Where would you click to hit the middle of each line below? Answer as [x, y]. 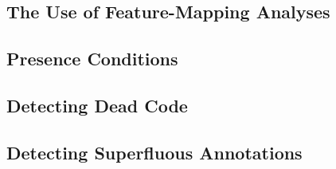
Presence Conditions [92, 59]
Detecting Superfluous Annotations [154, 152]
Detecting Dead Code [97, 105]
